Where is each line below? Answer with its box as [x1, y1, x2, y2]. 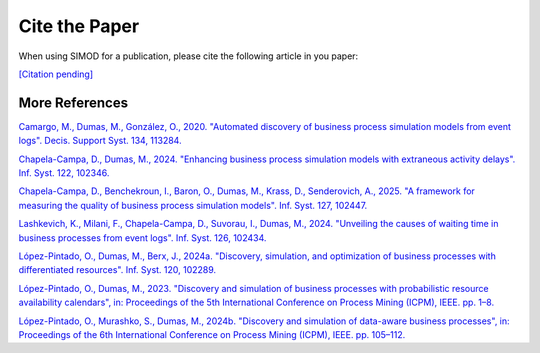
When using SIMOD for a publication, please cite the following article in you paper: [18, 50, 359, 62]
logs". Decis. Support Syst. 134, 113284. [18, 135, 182, 147]
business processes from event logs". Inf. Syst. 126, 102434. [18, 231, 267, 244]
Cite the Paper [18, 15, 140, 37]
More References [18, 94, 129, 111]
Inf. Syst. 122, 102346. [18, 167, 110, 179]
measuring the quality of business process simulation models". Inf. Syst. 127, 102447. [18, 199, 368, 211]
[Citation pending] [18, 68, 94, 80]
